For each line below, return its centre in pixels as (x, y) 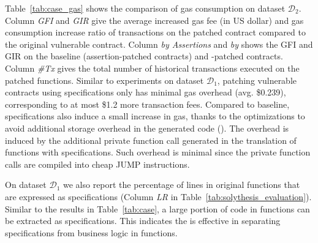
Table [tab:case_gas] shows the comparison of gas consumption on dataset (145, 8)
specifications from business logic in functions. (91, 232)
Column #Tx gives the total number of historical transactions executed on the (152, 68)
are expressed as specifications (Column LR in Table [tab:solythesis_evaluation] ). (158, 196)
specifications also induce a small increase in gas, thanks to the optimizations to (155, 116)
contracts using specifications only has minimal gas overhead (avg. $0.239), (146, 92)
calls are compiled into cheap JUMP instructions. (97, 164)
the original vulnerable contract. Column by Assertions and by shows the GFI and (159, 44)
